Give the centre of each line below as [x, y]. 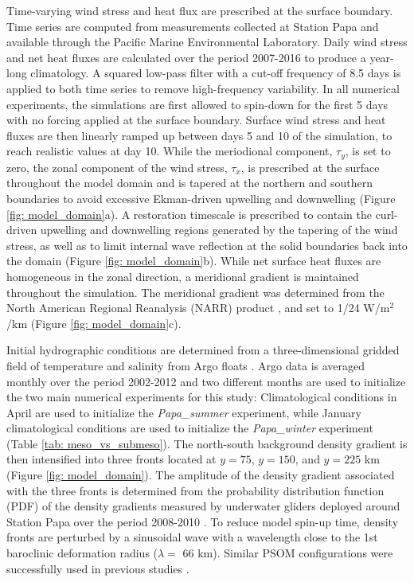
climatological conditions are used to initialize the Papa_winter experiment [190, 428]
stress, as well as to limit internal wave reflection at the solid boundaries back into [207, 245]
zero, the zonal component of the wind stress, [117, 167]
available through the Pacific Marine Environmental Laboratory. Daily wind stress [207, 42]
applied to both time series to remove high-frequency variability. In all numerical [203, 88]
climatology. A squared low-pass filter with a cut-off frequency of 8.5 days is [216, 73]
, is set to [368, 151]
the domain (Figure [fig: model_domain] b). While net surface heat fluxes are [194, 261]
